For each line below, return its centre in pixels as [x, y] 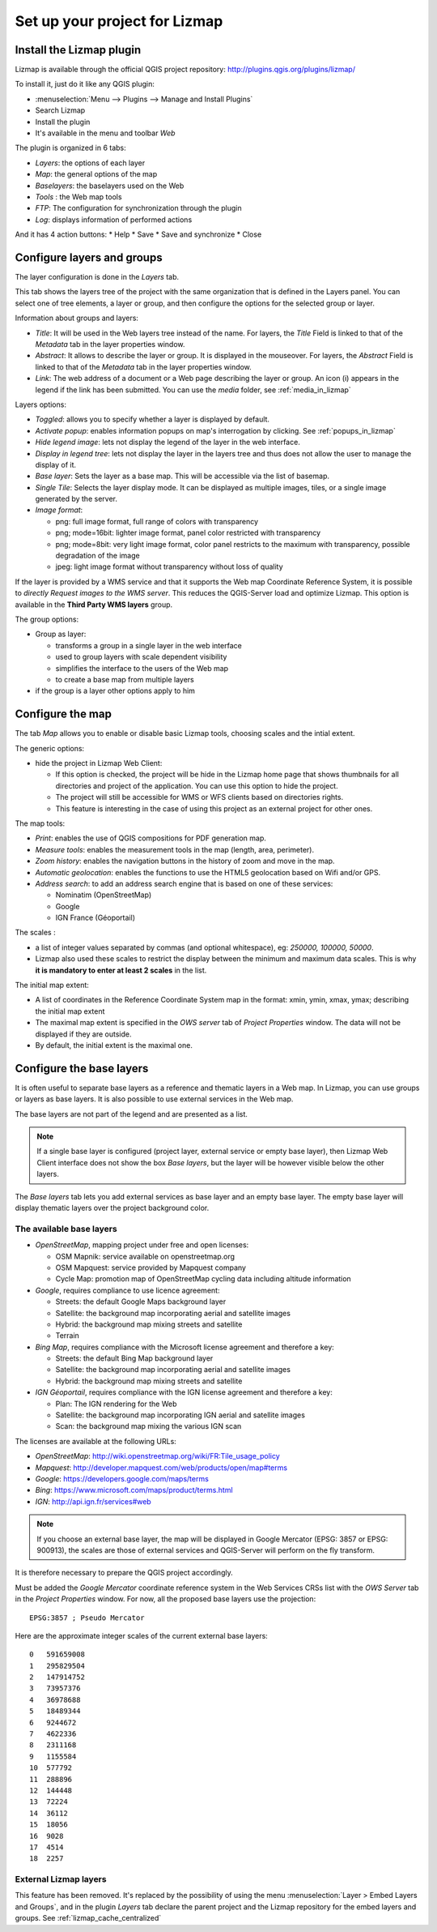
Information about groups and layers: [77, 318]
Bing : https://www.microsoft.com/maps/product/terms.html [134, 1490]
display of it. [56, 464]
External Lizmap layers [61, 1879]
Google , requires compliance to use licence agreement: [127, 1290]
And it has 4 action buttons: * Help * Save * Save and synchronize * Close [138, 234]
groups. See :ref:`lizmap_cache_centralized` [88, 1918]
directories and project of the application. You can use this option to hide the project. [197, 785]
